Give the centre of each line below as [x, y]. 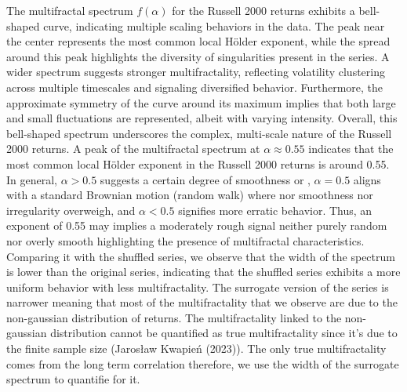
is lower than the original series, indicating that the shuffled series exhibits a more [203, 272]
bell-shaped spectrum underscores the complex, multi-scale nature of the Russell [199, 133]
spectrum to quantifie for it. [73, 379]
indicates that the [351, 149]
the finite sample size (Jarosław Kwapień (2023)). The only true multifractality [196, 348]
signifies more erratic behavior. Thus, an [275, 210]
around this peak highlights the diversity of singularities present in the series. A [198, 56]
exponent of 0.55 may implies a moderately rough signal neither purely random [197, 225]
